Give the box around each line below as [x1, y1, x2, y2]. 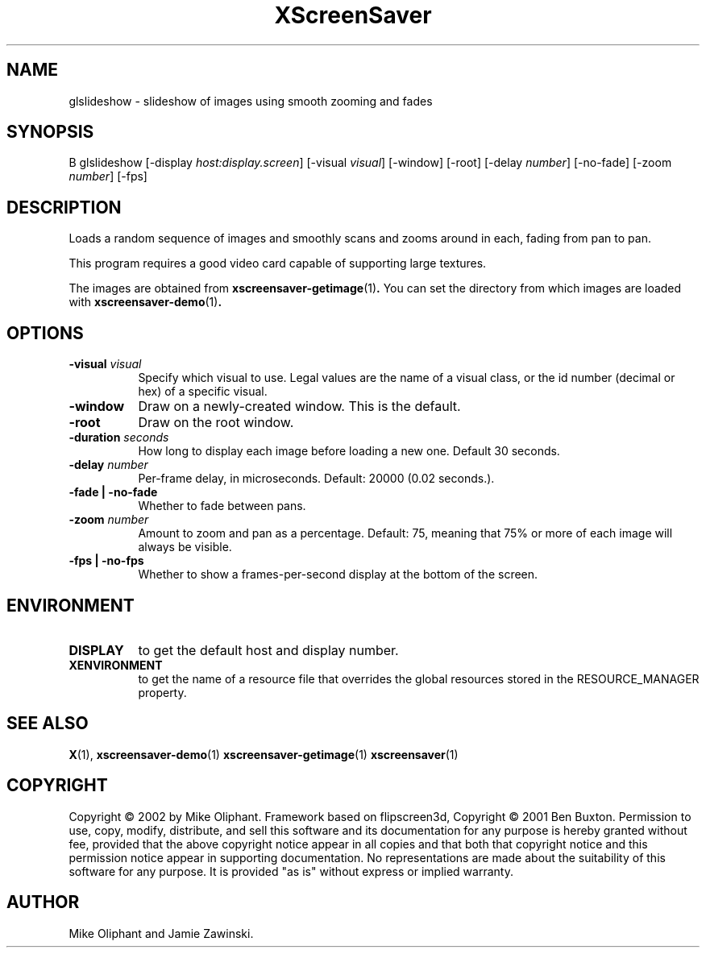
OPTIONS [6, 322, 84, 343]
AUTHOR [6, 892, 80, 913]
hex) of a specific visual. [138, 384, 268, 399]
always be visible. [138, 540, 232, 554]
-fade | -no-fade [69, 485, 158, 500]
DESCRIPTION [6, 197, 122, 218]
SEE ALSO [6, 713, 89, 734]
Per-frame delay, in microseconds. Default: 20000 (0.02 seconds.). [138, 471, 495, 486]
